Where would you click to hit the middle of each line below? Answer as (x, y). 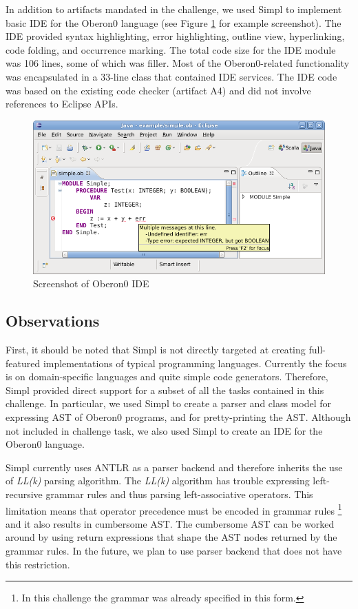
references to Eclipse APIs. (62, 104)
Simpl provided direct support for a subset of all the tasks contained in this (165, 390)
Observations (53, 321)
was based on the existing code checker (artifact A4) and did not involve (158, 90)
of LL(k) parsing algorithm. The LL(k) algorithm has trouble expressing (158, 481)
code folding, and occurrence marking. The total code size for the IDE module (171, 49)
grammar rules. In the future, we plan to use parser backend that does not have (174, 551)
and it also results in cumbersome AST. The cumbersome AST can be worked (170, 523)
